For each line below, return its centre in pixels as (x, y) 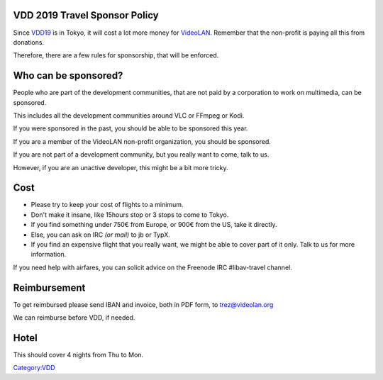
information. (49, 255)
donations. (29, 42)
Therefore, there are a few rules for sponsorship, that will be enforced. (116, 55)
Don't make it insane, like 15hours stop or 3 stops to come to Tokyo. (130, 214)
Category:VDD (34, 368)
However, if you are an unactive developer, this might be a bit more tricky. (121, 167)
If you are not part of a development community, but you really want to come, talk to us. (141, 155)
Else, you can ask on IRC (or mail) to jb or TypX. (100, 235)
